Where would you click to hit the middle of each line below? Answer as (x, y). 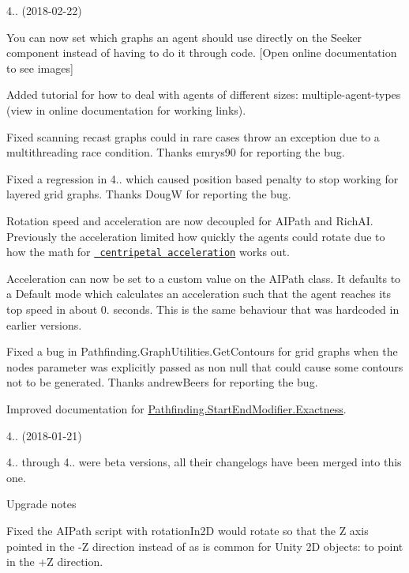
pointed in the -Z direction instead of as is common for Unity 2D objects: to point (205, 546)
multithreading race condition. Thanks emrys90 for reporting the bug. (176, 152)
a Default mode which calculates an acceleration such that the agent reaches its (199, 294)
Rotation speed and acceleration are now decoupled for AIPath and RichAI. (190, 220)
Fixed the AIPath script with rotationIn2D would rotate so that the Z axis (188, 530)
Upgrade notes (41, 504)
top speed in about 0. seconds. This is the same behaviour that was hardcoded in (203, 309)
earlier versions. (44, 324)
